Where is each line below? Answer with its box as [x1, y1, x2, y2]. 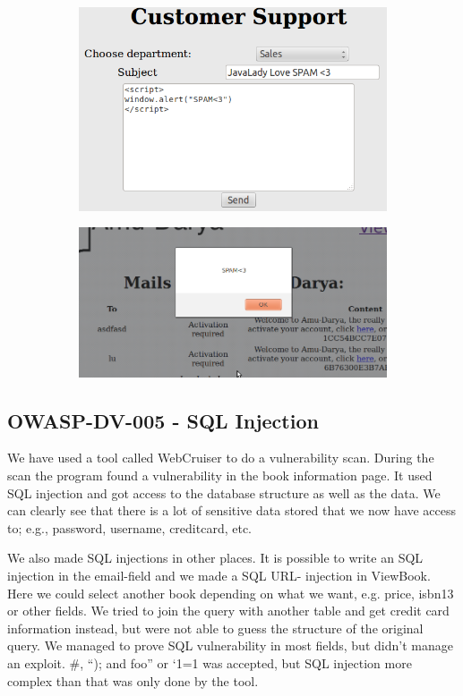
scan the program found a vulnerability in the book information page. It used [7, 466, 433, 485]
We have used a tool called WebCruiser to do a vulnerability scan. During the [7, 448, 434, 467]
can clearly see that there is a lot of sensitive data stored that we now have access [7, 501, 457, 520]
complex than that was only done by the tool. [7, 671, 259, 690]
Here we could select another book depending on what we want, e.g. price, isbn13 [7, 583, 454, 602]
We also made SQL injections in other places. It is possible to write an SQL [7, 548, 424, 567]
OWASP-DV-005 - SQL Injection [7, 406, 319, 434]
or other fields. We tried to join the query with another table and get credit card [7, 601, 450, 620]
